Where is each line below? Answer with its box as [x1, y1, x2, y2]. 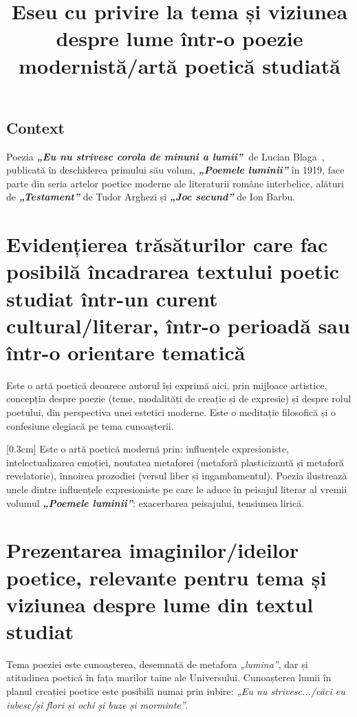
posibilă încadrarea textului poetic [6, 257, 340, 285]
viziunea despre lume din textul [6, 590, 314, 618]
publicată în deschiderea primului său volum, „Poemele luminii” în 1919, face [6, 163, 345, 177]
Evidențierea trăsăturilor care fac [6, 230, 328, 258]
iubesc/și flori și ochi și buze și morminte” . [6, 697, 188, 711]
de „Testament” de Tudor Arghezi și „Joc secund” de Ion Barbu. [6, 189, 296, 204]
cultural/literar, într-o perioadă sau [6, 311, 350, 339]
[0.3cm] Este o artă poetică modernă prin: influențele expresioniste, [6, 441, 289, 456]
